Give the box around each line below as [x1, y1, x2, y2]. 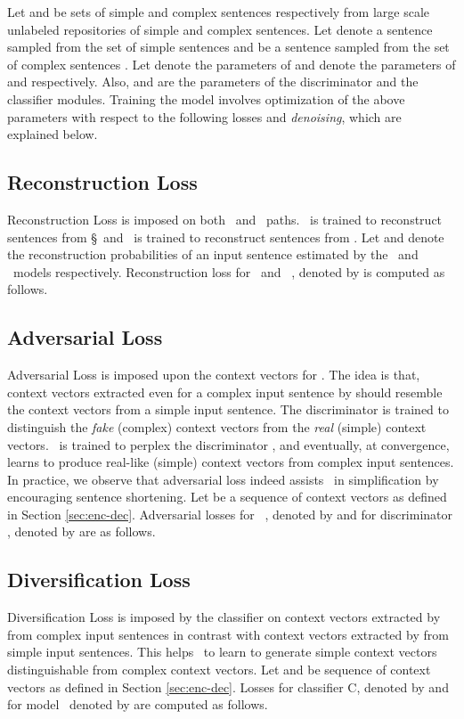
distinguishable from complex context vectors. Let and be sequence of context [7, 660, 431, 679]
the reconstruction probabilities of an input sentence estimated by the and [7, 245, 419, 264]
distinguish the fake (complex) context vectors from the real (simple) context [7, 417, 427, 436]
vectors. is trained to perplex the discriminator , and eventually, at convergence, [7, 435, 450, 453]
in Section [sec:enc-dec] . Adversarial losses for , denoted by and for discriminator [7, 504, 453, 523]
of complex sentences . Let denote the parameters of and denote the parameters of [7, 54, 456, 73]
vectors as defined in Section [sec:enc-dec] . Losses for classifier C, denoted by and [7, 677, 449, 696]
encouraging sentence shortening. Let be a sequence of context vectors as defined [7, 487, 447, 506]
